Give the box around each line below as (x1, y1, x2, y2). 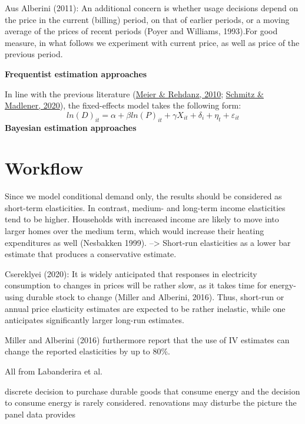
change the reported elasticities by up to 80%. (5, 345, 170, 357)
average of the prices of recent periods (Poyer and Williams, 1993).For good (5, 25, 278, 37)
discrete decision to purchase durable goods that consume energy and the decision (5, 384, 300, 397)
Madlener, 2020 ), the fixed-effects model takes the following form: (5, 99, 241, 111)
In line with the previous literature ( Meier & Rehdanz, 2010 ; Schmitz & (5, 87, 264, 100)
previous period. (5, 48, 63, 60)
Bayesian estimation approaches (5, 121, 137, 133)
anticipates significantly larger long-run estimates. (5, 314, 184, 326)
